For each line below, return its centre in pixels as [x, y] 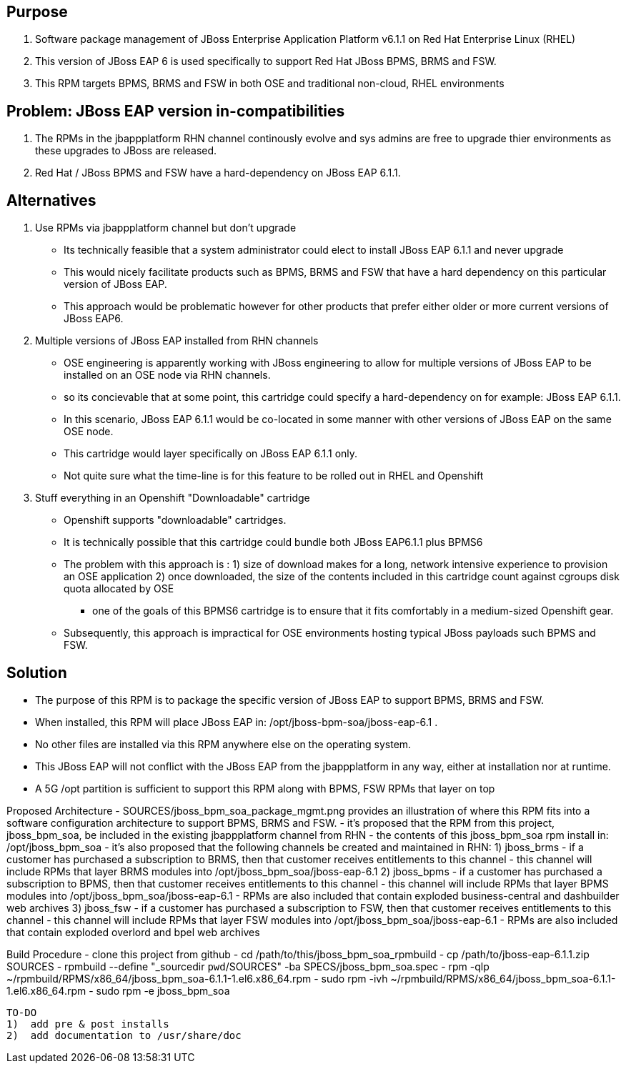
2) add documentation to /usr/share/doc [124, 1035]
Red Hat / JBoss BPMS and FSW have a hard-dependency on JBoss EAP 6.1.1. [218, 173]
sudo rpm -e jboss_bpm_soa [163, 990]
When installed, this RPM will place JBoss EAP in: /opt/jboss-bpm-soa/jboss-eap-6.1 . [237, 722]
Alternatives [51, 200]
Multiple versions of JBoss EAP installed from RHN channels [177, 341]
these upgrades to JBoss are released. [126, 151]
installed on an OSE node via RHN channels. [167, 375]
